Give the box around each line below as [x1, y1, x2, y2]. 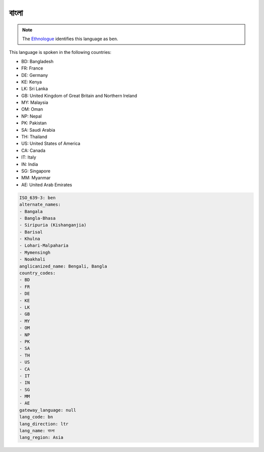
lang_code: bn [19, 414, 53, 420]
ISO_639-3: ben [19, 195, 56, 200]
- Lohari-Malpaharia [19, 243, 68, 248]
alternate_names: [19, 202, 61, 208]
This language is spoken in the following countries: [9, 49, 111, 55]
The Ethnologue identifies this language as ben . [22, 36, 118, 42]
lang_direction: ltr [19, 421, 68, 427]
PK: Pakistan [21, 120, 47, 126]
